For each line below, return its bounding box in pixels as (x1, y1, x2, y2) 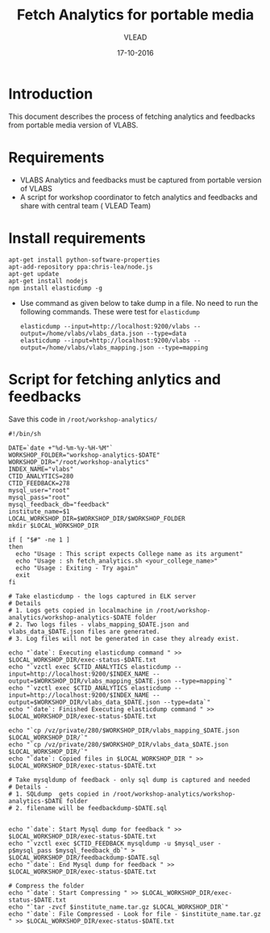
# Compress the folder (8, 881, 85, 889)
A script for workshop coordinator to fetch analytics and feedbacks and (19, 192, 258, 202)
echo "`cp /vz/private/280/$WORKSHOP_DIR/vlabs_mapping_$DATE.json (8, 726, 240, 734)
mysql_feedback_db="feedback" (8, 500, 110, 508)
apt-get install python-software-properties (8, 256, 160, 264)
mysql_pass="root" (8, 493, 70, 501)
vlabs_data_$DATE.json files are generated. (8, 627, 160, 635)
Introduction (8, 85, 93, 103)
